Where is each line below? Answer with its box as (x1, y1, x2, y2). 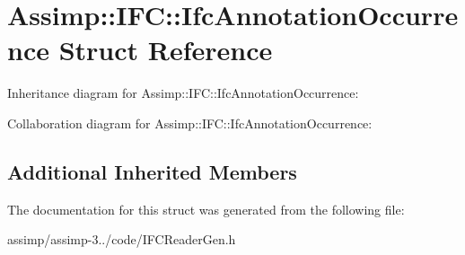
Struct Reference (58, 31, 273, 68)
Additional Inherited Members (7, 157, 297, 185)
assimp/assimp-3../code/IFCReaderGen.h (7, 230, 236, 249)
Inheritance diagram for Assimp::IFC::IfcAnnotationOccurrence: (7, 84, 359, 102)
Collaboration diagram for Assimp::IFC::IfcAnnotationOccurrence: (7, 113, 373, 132)
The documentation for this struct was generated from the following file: (7, 199, 405, 218)
